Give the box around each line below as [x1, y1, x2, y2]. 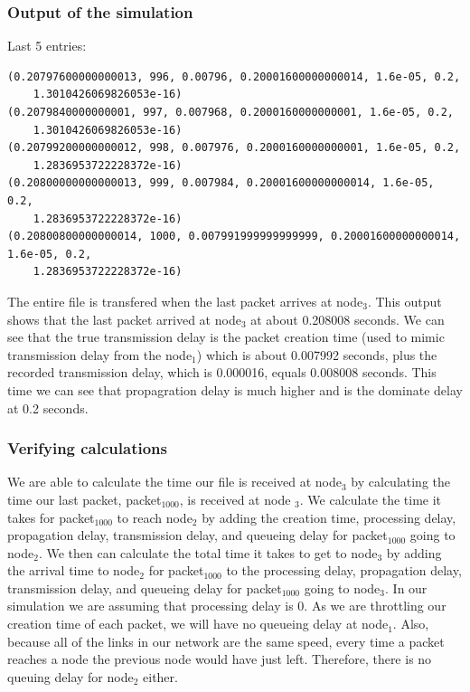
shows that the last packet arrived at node [7, 309, 241, 328]
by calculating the [351, 472, 451, 491]
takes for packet [7, 507, 95, 526]
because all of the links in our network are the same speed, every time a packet [7, 631, 445, 650]
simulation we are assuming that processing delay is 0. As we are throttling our [7, 596, 446, 615]
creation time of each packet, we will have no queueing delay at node [7, 614, 389, 633]
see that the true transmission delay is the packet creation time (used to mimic [7, 327, 445, 346]
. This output [367, 291, 442, 310]
